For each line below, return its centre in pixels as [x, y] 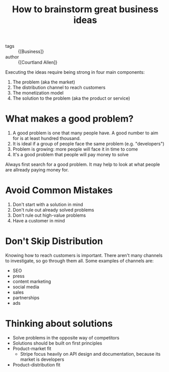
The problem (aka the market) [44, 82]
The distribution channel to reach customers [59, 88]
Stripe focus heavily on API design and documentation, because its [90, 354]
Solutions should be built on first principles [57, 343]
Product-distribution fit [37, 364]
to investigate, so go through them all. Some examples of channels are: [79, 261]
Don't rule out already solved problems [53, 210]
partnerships [26, 298]
